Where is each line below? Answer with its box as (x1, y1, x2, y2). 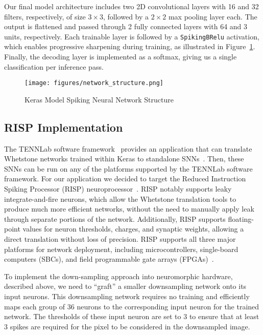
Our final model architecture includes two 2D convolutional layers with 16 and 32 (4, 1, 259, 11)
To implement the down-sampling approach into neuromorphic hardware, (4, 270, 233, 281)
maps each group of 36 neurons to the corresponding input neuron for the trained (4, 301, 259, 311)
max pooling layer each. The (168, 11, 257, 22)
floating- (228, 213, 254, 224)
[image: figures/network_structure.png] (25, 79, 164, 87)
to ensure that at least (189, 311, 259, 322)
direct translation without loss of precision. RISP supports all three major (4, 234, 236, 244)
